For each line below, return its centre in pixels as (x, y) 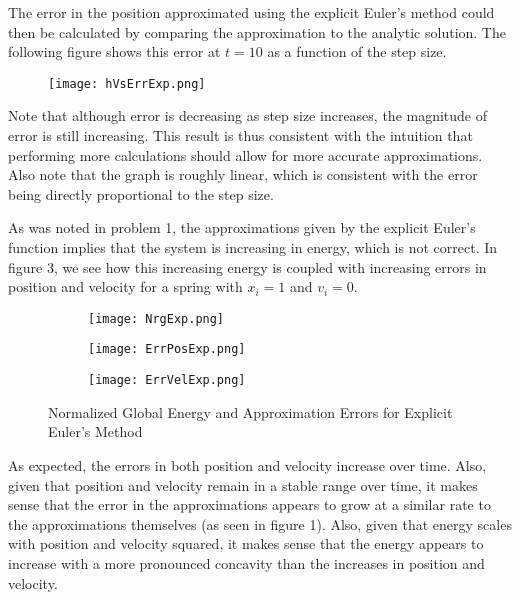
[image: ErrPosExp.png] (167, 349)
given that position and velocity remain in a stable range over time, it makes (243, 484)
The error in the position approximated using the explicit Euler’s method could (251, 12)
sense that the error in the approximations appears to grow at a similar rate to (249, 504)
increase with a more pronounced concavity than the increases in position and (246, 562)
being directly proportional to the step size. (141, 193)
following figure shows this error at (114, 51)
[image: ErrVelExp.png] (167, 380)
